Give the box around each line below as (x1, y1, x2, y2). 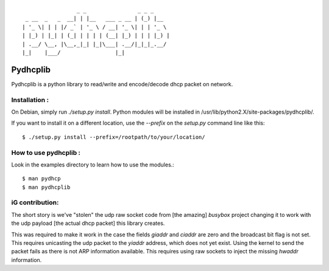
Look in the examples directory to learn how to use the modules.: (11, 161, 175, 168)
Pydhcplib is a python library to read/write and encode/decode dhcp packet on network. (11, 80, 233, 87)
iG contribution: (11, 198, 59, 207)
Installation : (11, 95, 49, 104)
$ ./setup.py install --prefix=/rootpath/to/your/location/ (22, 134, 205, 140)
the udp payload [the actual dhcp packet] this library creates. (11, 219, 165, 227)
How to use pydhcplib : (11, 148, 81, 157)
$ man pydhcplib (22, 184, 71, 191)
